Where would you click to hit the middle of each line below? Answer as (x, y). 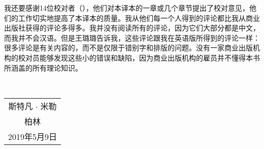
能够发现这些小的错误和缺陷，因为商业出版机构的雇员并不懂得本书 (150, 57)
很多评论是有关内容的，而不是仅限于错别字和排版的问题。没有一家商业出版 (128, 48)
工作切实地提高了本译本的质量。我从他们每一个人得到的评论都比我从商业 (139, 18)
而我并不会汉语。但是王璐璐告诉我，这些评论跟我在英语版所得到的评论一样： (132, 37)
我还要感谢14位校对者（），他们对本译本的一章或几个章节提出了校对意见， (127, 8)
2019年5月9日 (33, 136)
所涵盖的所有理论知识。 (43, 67)
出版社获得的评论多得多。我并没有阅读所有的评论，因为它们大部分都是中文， (132, 28)
